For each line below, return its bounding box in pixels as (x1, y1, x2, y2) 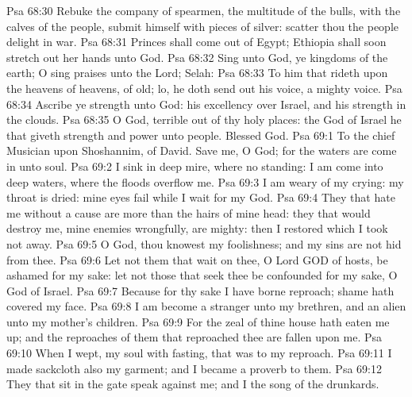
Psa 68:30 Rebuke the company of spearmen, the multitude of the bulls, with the (6, 2, 401, 18)
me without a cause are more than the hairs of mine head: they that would (6, 204, 371, 221)
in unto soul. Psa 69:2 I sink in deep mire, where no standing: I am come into (6, 157, 383, 174)
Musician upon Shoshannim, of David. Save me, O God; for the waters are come (6, 142, 397, 159)
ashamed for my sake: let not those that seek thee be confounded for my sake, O (6, 267, 398, 283)
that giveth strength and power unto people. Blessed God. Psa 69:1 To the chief (6, 126, 395, 143)
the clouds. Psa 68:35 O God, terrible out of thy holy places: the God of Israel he (6, 111, 402, 128)
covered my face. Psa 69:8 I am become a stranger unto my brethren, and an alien (6, 298, 406, 314)
